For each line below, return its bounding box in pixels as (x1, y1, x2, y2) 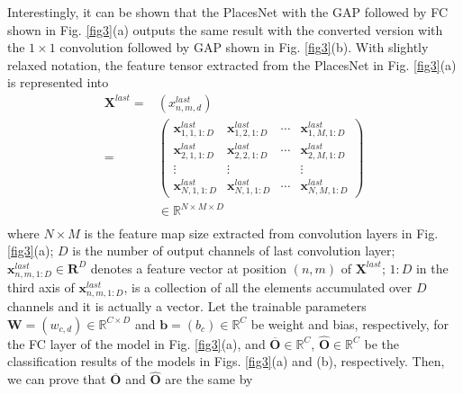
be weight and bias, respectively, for (250, 314, 449, 333)
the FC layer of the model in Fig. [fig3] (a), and (7, 334, 266, 353)
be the (364, 334, 399, 353)
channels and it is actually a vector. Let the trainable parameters (7, 297, 367, 315)
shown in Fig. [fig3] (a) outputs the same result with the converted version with (7, 20, 443, 39)
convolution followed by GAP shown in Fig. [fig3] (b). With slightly (59, 38, 429, 57)
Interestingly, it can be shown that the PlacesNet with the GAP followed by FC (7, 3, 448, 21)
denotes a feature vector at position (90, 258, 286, 277)
